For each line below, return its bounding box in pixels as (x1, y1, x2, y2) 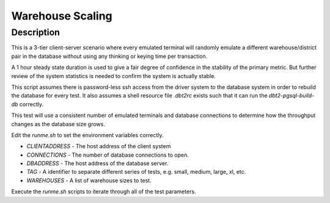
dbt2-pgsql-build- (269, 92, 315, 99)
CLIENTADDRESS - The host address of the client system (26, 143, 171, 150)
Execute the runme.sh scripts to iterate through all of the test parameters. (11, 188, 196, 195)
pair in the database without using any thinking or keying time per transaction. (11, 52, 208, 60)
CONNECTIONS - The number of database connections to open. (26, 151, 189, 158)
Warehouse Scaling (11, 9, 112, 23)
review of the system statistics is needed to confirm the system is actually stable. (11, 72, 216, 79)
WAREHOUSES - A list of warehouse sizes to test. (26, 177, 152, 184)
